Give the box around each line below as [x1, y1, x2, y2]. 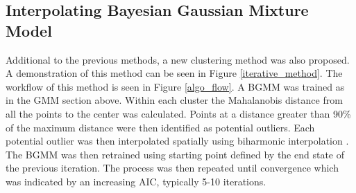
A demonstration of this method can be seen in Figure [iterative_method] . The [6, 66, 343, 80]
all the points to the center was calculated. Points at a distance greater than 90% [6, 106, 351, 120]
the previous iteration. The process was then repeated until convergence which [6, 160, 339, 175]
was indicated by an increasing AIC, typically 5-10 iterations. [6, 174, 266, 188]
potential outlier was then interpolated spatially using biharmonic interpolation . [6, 134, 349, 148]
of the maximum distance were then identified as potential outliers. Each [6, 120, 315, 134]
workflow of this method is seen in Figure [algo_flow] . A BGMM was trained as [6, 79, 345, 93]
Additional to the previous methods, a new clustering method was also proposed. [6, 52, 350, 66]
